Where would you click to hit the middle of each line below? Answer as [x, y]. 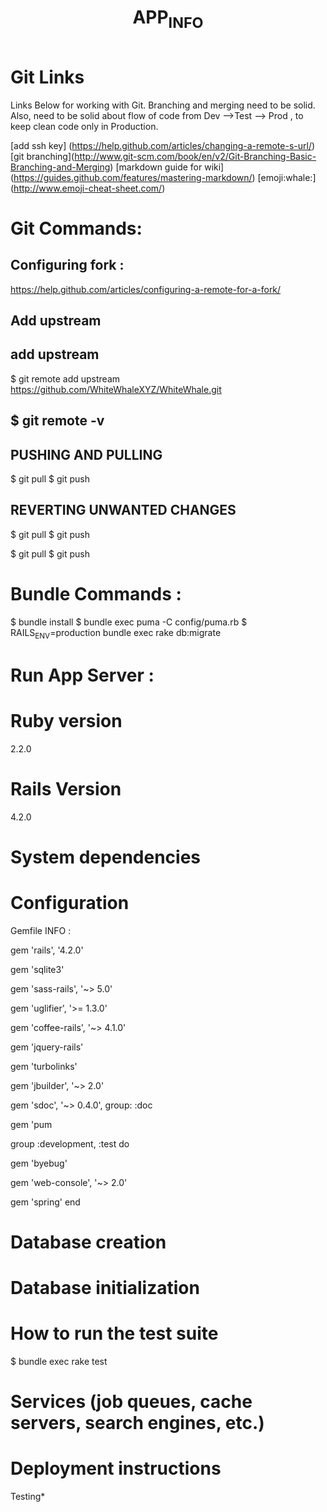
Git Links [47, 77]
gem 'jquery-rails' [47, 1047]
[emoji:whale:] [287, 177]
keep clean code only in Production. [84, 126]
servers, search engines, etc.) [137, 1423]
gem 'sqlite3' [37, 969]
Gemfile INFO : [41, 930]
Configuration [70, 902]
